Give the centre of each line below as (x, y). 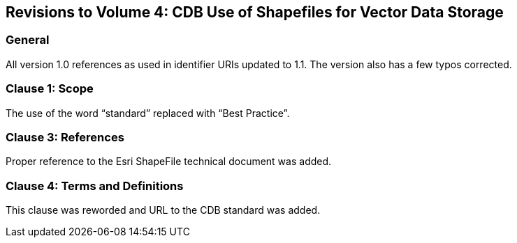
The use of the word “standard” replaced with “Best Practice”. (148, 113)
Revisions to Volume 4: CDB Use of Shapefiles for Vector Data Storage (255, 12)
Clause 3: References (65, 137)
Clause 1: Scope (50, 89)
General (28, 40)
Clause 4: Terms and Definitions (95, 186)
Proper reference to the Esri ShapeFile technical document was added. (169, 162)
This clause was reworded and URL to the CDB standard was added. (163, 210)
